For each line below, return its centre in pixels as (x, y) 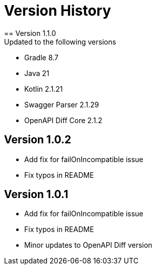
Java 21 (37, 73)
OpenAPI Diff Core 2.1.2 (63, 120)
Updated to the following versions (60, 42)
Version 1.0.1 (36, 195)
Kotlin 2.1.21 (44, 89)
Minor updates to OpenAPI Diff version (88, 245)
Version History (58, 11)
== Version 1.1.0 (30, 33)
